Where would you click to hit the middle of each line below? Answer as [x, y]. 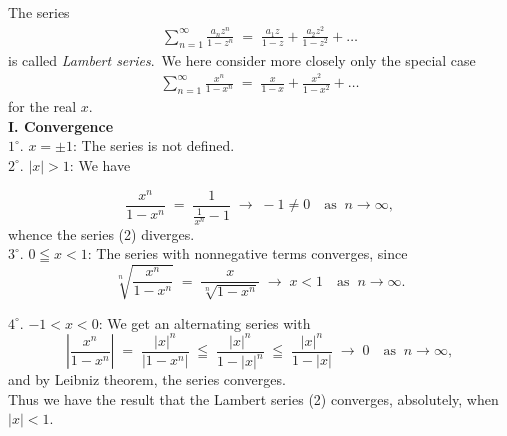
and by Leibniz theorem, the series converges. [147, 379]
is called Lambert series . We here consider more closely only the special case [242, 59]
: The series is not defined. [153, 145]
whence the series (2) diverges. [101, 233]
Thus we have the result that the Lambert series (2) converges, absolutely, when [253, 398]
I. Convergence [61, 125]
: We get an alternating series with [204, 322]
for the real [42, 106]
